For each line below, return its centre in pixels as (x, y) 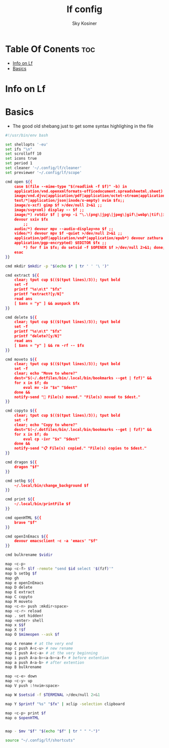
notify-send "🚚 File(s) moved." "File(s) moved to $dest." (77, 397)
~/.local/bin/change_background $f (52, 486)
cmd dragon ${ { (21, 462)
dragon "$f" (27, 467)
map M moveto (19, 602)
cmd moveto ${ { (21, 359)
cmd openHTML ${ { (23, 518)
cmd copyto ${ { (21, 411)
